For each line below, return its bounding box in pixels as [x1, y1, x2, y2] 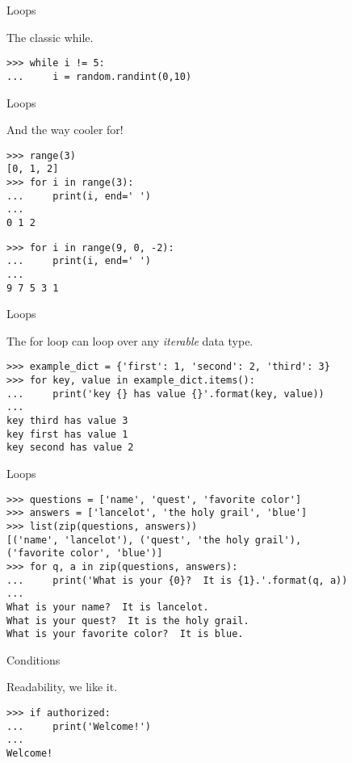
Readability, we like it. [6, 678, 118, 695]
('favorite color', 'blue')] [6, 547, 163, 560]
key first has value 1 [6, 428, 128, 440]
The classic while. [6, 28, 94, 45]
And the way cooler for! [6, 121, 124, 138]
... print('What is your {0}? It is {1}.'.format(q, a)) [6, 574, 348, 586]
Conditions [6, 651, 61, 668]
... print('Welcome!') [6, 720, 151, 732]
